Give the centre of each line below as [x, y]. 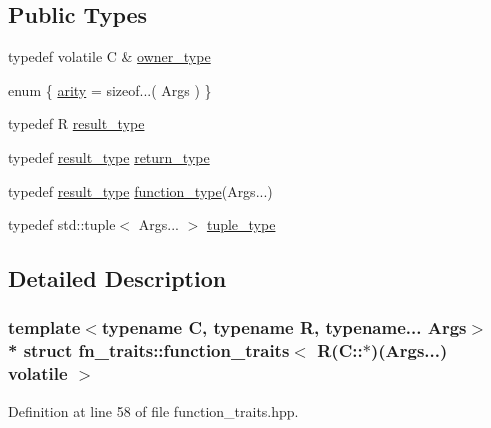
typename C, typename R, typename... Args [284, 327]
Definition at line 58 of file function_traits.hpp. [153, 410]
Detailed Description [117, 278]
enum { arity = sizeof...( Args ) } [110, 89]
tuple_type [241, 224]
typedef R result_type [76, 123]
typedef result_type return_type [109, 156]
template [44, 327]
